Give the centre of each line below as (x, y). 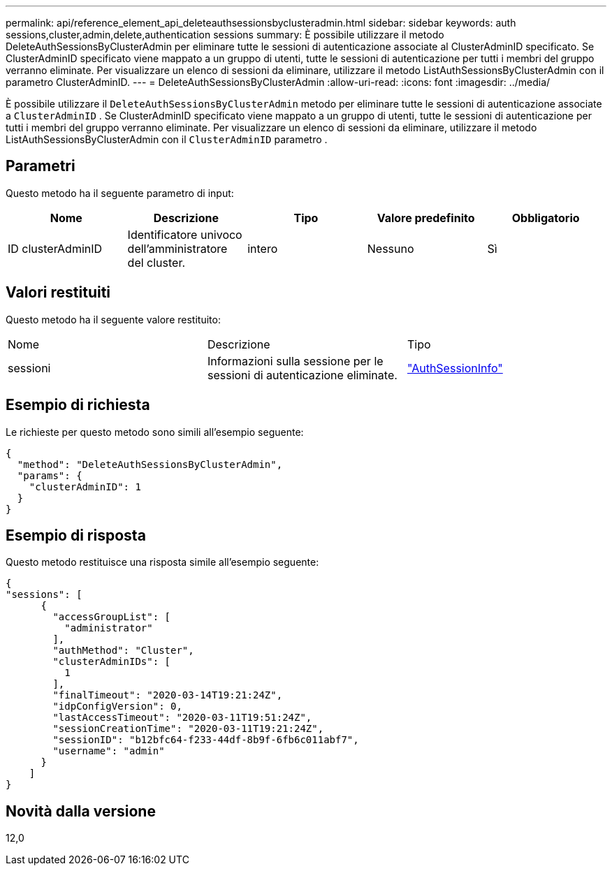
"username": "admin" (109, 751)
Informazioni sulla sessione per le (295, 361)
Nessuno (391, 248)
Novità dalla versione (81, 811)
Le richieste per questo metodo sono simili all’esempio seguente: (155, 432)
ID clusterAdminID (55, 248)
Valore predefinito (426, 218)
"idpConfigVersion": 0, (117, 707)
